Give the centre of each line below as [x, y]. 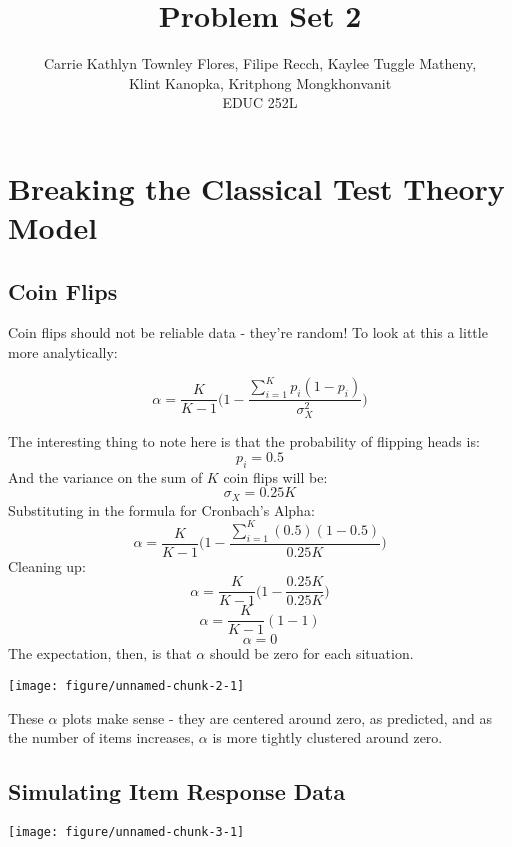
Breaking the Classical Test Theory [256, 187]
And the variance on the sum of [105, 476]
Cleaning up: [47, 565]
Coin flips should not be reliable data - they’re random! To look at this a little [248, 332]
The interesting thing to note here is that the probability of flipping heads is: [244, 441]
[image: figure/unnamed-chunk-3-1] [126, 832]
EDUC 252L [260, 102]
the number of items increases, [101, 737]
